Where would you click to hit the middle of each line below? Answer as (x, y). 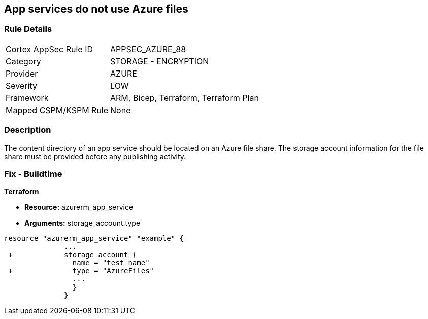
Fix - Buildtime (33, 174)
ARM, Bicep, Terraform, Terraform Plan (185, 98)
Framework (27, 98)
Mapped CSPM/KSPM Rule (57, 110)
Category (23, 61)
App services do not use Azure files (96, 9)
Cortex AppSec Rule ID (50, 49)
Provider (22, 73)
